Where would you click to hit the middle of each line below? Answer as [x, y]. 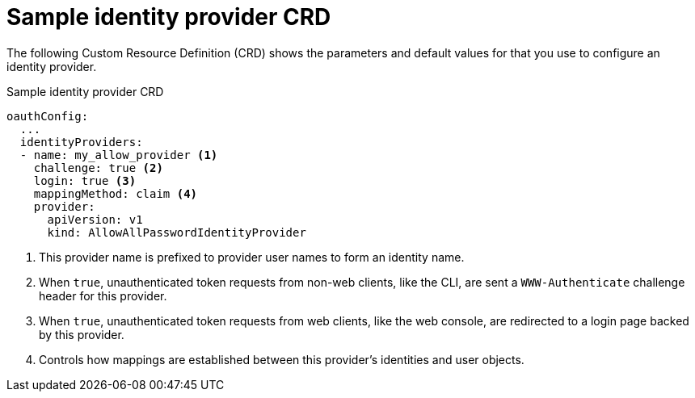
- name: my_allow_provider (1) [119, 155]
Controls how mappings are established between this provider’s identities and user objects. [282, 359]
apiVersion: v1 [95, 219]
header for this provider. [103, 295]
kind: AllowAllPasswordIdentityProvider [177, 232]
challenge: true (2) [98, 168]
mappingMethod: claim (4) [116, 193]
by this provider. [82, 334]
